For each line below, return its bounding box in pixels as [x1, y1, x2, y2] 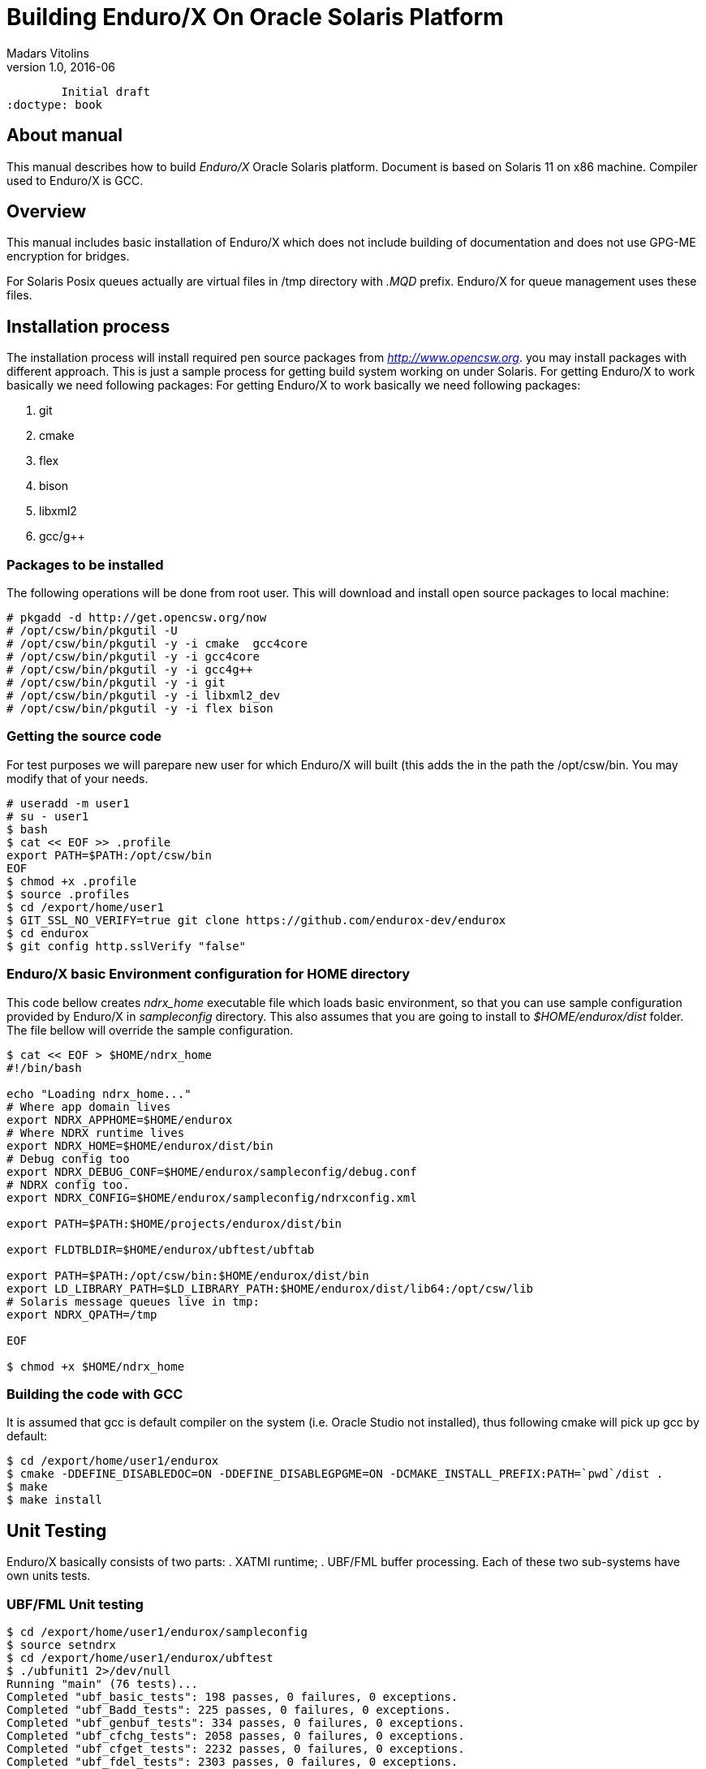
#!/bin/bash [6, 1061, 82, 1074]
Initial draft [61, 84, 151, 98]
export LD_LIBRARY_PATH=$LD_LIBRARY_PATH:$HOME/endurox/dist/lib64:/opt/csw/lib [6, 1281, 534, 1295]
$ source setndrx [6, 1638, 116, 1651]
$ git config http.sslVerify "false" [6, 939, 247, 953]
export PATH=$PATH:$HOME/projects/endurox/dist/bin [6, 1216, 342, 1230]
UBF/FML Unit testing [6, 1595, 144, 1612]
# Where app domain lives [6, 1100, 171, 1113]
